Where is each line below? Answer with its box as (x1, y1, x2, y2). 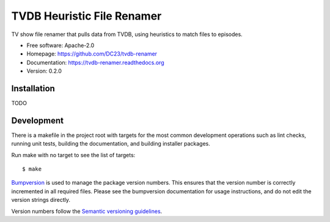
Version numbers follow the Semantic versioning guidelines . (11, 207, 163, 215)
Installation (11, 83, 55, 94)
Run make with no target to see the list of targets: (11, 151, 136, 158)
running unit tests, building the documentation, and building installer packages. (11, 140, 210, 147)
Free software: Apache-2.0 (26, 42, 95, 49)
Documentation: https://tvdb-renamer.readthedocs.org (26, 59, 164, 66)
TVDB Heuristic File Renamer (11, 9, 162, 23)
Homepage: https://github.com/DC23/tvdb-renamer (26, 50, 158, 57)
